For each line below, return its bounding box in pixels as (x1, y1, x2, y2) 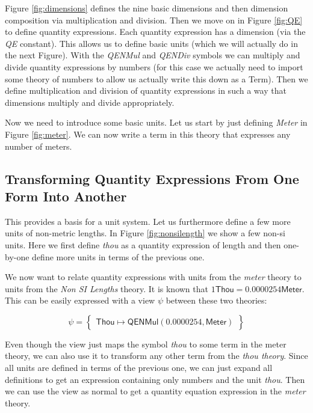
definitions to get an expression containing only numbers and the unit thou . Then (5, 373, 305, 385)
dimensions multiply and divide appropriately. (5, 96, 175, 108)
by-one (5, 250, 29, 263)
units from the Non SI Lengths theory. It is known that (5, 282, 208, 295)
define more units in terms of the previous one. (32, 250, 205, 263)
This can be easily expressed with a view (5, 294, 155, 307)
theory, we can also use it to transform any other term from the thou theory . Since (5, 349, 308, 362)
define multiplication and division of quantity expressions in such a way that (5, 84, 287, 97)
